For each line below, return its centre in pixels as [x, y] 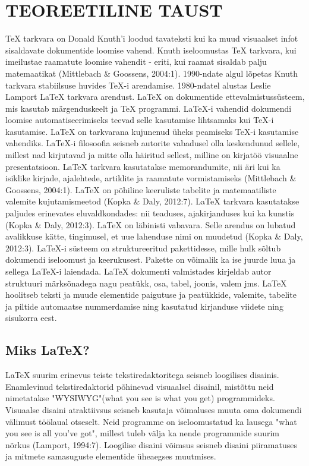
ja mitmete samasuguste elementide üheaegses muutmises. [111, 456]
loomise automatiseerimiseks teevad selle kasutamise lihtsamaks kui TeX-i [140, 120]
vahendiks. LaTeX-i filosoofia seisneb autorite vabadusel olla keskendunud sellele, [153, 143]
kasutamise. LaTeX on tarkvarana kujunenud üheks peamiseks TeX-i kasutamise [152, 131]
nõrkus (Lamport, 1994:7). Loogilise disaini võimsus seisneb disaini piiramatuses [151, 444]
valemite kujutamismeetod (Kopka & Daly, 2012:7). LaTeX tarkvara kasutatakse [152, 201]
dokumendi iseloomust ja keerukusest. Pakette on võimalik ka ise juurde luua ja [151, 259]
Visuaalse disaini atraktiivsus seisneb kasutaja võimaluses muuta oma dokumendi [154, 409]
